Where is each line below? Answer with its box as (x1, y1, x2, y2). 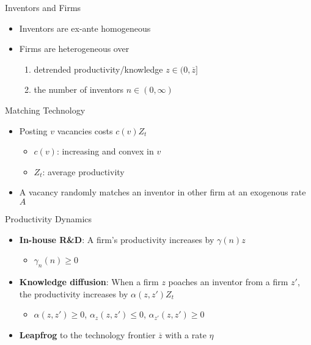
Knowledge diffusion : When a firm (19, 275, 159, 288)
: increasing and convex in (56, 145, 154, 158)
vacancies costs (57, 124, 113, 137)
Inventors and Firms (5, 1, 81, 13)
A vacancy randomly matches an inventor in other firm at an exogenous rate (19, 186, 306, 198)
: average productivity (42, 165, 125, 178)
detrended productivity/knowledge (34, 62, 163, 75)
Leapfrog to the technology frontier (19, 328, 156, 341)
